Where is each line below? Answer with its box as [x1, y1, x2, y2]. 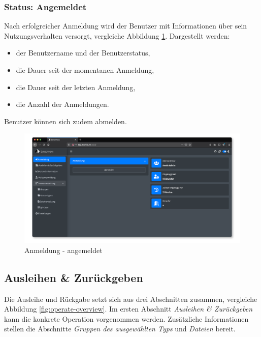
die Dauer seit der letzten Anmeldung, [16, 81, 136, 92]
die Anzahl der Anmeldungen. [16, 99, 109, 109]
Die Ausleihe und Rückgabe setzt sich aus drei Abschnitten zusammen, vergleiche [4, 293, 257, 304]
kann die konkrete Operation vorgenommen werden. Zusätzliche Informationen [4, 313, 249, 324]
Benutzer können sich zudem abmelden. [4, 116, 127, 126]
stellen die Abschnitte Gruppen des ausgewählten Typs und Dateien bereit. [4, 323, 236, 334]
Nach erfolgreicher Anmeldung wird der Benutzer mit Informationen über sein [4, 20, 247, 31]
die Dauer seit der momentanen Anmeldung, [16, 65, 154, 75]
